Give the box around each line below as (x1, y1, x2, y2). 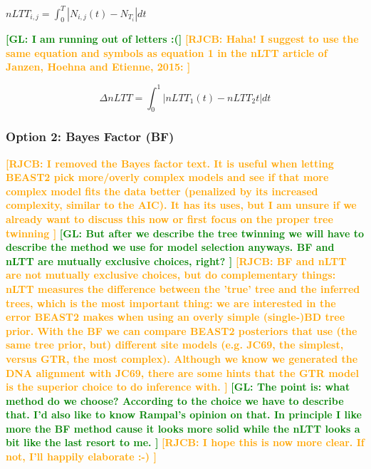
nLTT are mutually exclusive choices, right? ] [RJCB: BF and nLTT (6, 253, 347, 268)
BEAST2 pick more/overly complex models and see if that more (6, 170, 329, 185)
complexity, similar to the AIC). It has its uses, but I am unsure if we (6, 197, 357, 212)
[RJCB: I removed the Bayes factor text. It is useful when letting (6, 155, 334, 170)
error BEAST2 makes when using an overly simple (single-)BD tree (6, 309, 345, 324)
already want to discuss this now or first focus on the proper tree (6, 211, 333, 226)
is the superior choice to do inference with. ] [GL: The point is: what (6, 379, 350, 394)
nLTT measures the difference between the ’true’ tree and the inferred (6, 281, 360, 296)
